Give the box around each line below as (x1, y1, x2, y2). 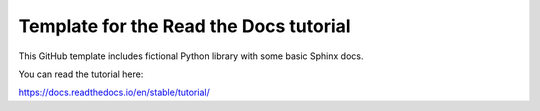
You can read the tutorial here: (18, 68, 144, 80)
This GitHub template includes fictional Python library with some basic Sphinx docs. (18, 50, 364, 62)
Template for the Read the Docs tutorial (18, 15, 351, 37)
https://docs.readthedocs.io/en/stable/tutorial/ (18, 86, 210, 99)
